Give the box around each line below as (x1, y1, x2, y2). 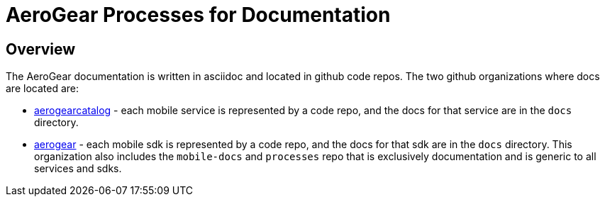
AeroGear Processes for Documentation (6, 3, 391, 27)
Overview (6, 40, 76, 58)
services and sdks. (34, 162, 122, 175)
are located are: (6, 82, 79, 95)
